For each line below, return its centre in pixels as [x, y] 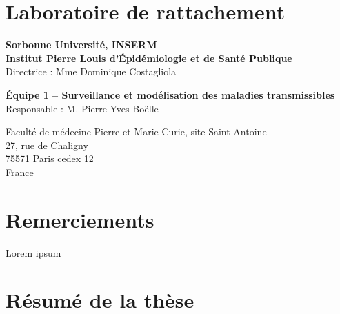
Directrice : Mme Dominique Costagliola [91, 71]
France [20, 171]
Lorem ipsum [33, 252]
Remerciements [80, 219]
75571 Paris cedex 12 [50, 158]
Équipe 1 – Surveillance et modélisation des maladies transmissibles [170, 94]
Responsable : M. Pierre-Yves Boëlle [82, 108]
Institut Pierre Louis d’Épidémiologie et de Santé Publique [149, 58]
